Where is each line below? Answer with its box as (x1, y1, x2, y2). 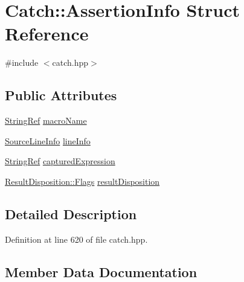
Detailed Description (5, 204, 137, 223)
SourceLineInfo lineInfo (5, 134, 91, 147)
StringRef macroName (5, 114, 87, 127)
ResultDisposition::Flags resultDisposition (5, 175, 160, 187)
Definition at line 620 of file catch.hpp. (5, 232, 148, 245)
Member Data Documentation (5, 262, 197, 281)
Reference (5, 21, 89, 46)
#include (5, 56, 39, 69)
